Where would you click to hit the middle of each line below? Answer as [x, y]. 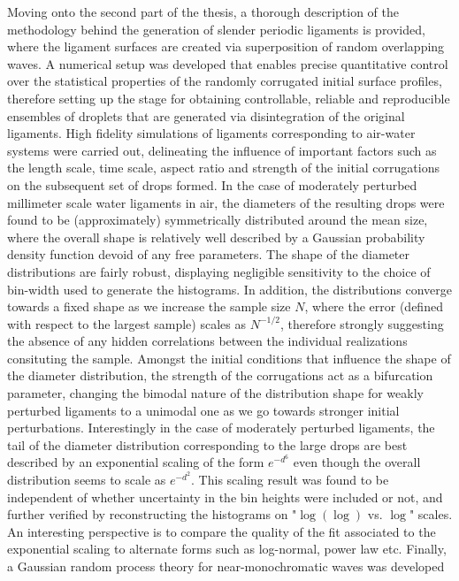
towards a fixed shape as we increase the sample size [149, 306]
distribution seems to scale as [87, 480]
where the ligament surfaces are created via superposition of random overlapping [226, 46]
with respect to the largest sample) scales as [126, 323]
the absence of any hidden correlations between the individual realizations [207, 341]
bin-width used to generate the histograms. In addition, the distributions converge [230, 289]
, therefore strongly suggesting [362, 323]
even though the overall [357, 462]
